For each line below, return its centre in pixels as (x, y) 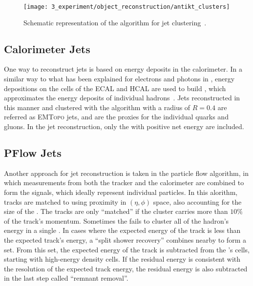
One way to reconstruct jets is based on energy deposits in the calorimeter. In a (123, 69)
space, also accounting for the (197, 201)
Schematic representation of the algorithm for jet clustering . (115, 22)
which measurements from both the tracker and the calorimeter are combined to (124, 182)
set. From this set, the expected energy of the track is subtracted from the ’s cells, (127, 249)
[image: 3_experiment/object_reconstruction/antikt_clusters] (127, 7)
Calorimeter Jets (47, 48)
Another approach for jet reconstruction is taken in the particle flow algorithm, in (126, 173)
